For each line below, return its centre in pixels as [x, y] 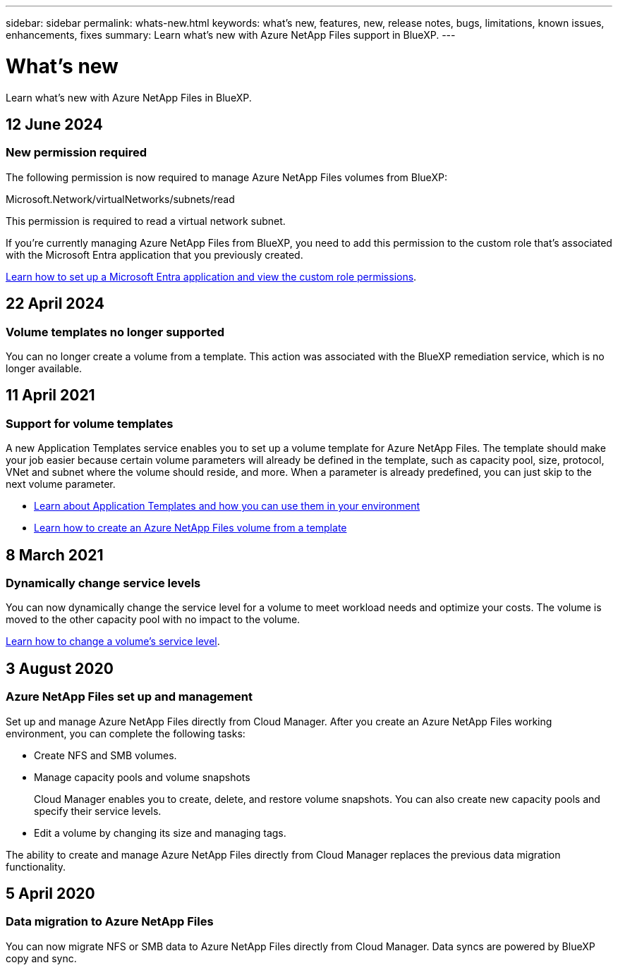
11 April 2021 [50, 395]
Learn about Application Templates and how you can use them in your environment [227, 506]
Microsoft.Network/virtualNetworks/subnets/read [120, 199]
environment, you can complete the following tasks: [126, 733]
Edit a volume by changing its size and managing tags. [160, 833]
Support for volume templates [90, 423]
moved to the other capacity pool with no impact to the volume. [153, 620]
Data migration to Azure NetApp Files [110, 922]
